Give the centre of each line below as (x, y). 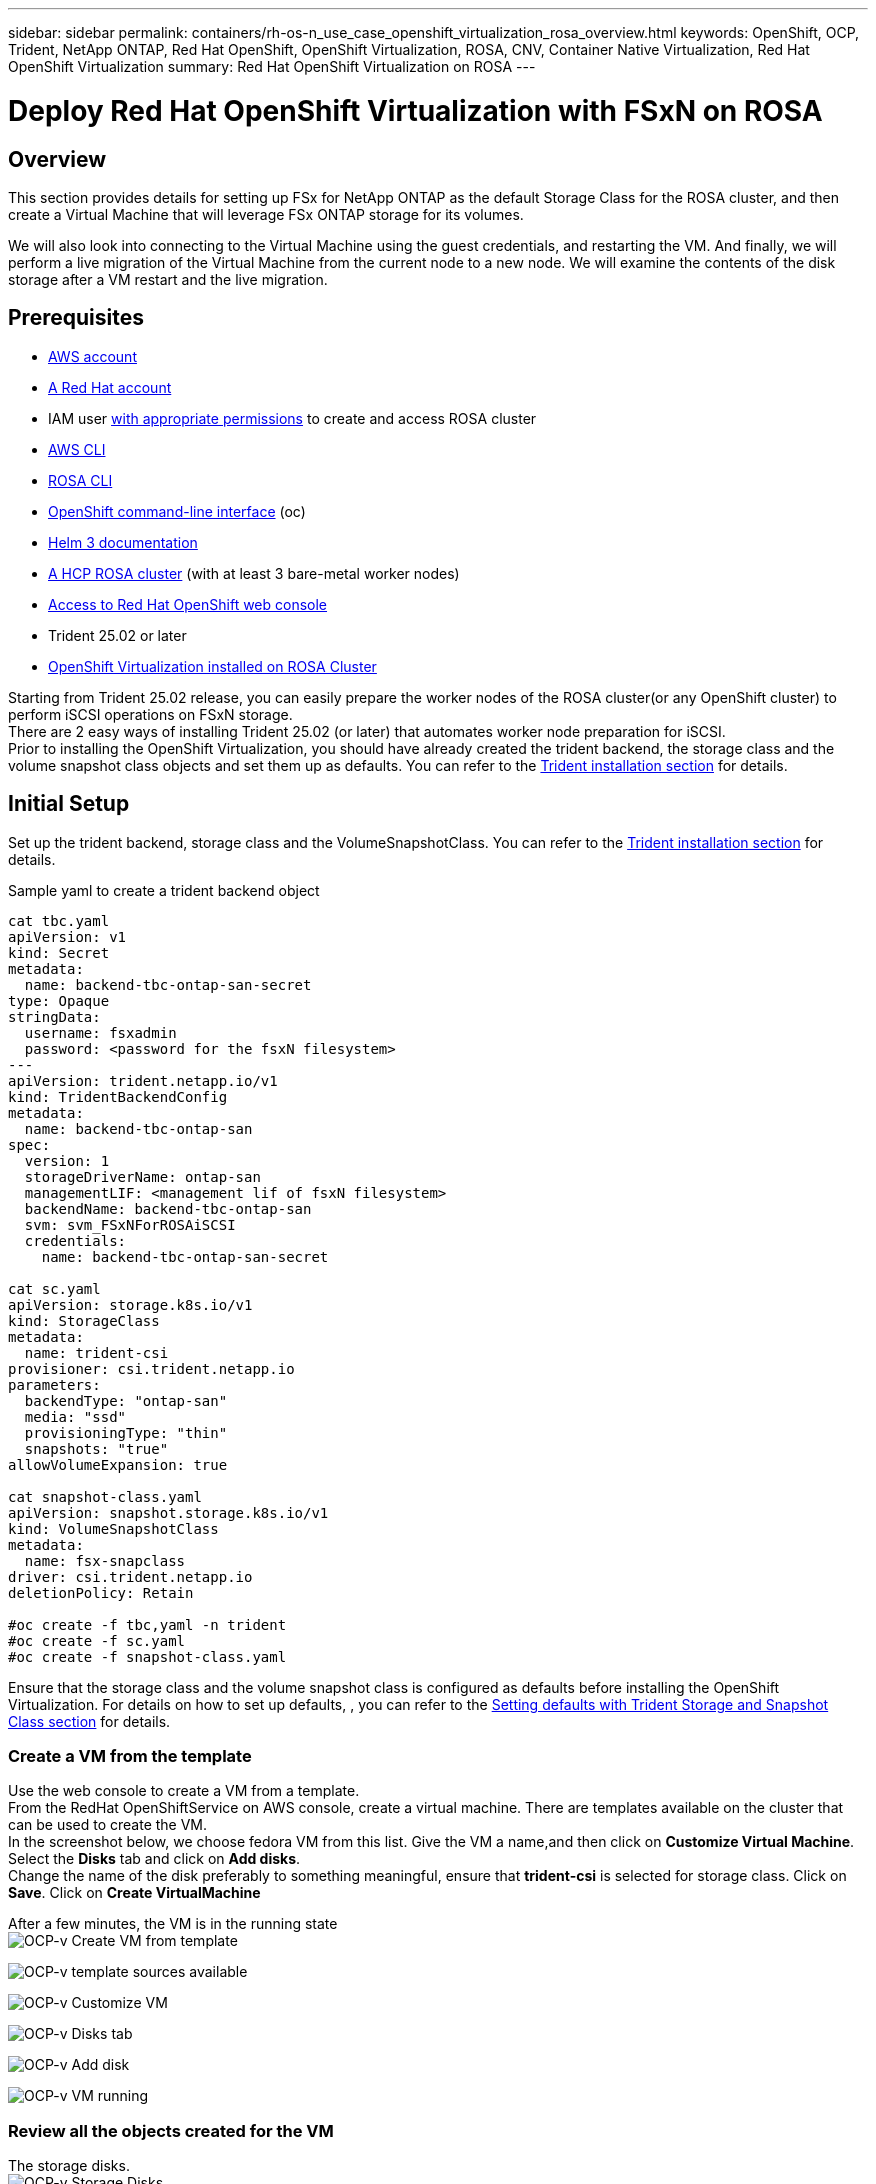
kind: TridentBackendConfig (118, 1096)
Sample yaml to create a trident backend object (164, 890)
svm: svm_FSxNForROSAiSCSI (130, 1224)
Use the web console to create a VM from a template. (184, 1791)
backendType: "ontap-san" (126, 1400)
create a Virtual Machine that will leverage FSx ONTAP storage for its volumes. (266, 214)
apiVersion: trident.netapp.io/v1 (143, 1080)
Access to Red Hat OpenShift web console (188, 604)
